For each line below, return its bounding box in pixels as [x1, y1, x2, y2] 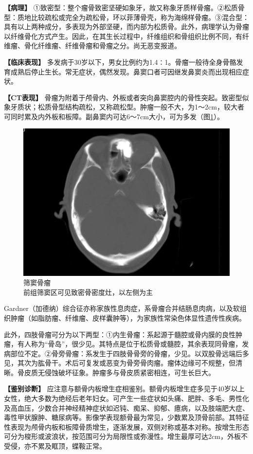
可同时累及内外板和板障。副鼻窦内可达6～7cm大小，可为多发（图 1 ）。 [4, 111, 224, 121]
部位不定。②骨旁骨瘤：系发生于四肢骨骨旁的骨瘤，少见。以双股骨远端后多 [10, 348, 249, 358]
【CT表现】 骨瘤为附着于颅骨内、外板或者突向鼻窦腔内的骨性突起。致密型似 [4, 92, 249, 102]
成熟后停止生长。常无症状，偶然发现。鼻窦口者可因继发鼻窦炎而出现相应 [10, 66, 242, 76]
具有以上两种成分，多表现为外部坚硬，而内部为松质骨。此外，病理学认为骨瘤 [4, 21, 249, 32]
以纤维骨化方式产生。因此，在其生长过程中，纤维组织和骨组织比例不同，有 [4, 31, 242, 41]
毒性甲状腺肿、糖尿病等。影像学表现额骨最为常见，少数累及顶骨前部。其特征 [4, 412, 249, 422]
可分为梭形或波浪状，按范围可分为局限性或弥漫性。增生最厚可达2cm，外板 [4, 431, 241, 441]
